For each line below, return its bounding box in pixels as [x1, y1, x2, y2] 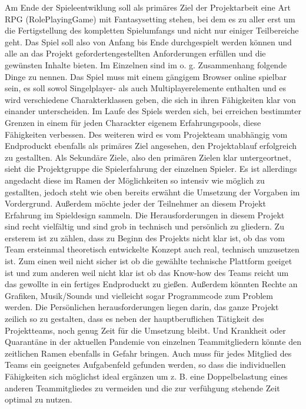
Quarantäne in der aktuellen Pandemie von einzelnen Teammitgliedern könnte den [5, 335, 301, 348]
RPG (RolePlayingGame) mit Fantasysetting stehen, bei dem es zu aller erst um [5, 12, 295, 25]
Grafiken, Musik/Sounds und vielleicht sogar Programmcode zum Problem [5, 289, 273, 301]
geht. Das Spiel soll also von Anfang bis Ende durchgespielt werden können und [5, 35, 292, 48]
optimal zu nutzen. [5, 393, 72, 405]
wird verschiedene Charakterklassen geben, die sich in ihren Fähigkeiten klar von [5, 93, 296, 105]
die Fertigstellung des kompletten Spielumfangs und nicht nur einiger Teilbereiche [5, 24, 299, 36]
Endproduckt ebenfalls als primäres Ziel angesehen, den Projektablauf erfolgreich [5, 139, 297, 152]
